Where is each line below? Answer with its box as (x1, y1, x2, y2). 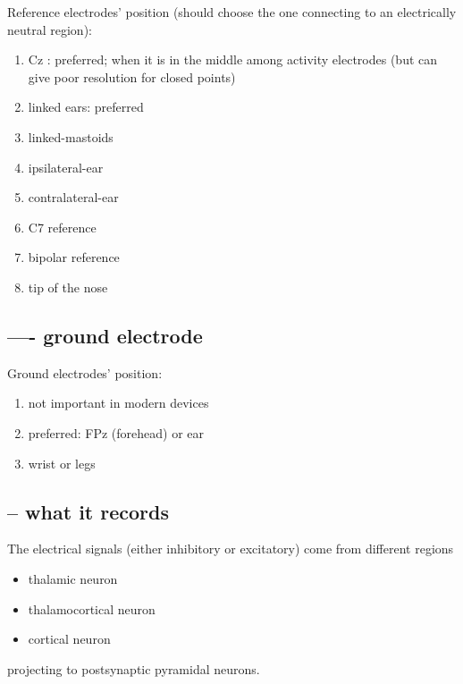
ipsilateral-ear (28, 157, 104, 176)
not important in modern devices (28, 393, 209, 412)
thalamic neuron (28, 569, 118, 587)
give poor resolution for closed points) (28, 67, 236, 86)
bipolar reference (28, 248, 120, 266)
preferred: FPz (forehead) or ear (28, 423, 205, 442)
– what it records (7, 497, 170, 525)
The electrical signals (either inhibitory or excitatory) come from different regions (7, 539, 454, 558)
